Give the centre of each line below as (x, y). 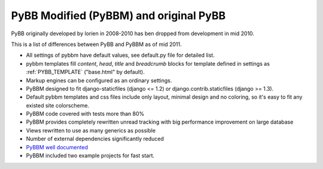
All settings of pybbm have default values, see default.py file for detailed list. (120, 55)
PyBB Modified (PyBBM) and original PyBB (118, 16)
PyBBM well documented (57, 147)
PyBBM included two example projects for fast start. (90, 156)
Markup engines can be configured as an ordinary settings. (99, 80)
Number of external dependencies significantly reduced (95, 139)
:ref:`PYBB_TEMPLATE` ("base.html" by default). (85, 72)
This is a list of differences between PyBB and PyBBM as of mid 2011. (96, 44)
